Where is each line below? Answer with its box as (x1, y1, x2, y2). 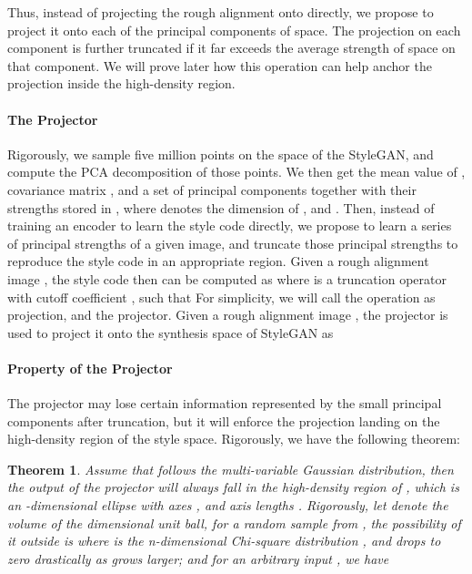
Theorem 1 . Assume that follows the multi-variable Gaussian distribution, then (7, 459, 454, 478)
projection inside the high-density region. (7, 74, 236, 93)
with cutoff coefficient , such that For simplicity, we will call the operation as (7, 287, 436, 306)
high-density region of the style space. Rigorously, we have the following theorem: (7, 429, 460, 448)
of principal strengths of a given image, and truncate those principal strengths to (7, 233, 458, 252)
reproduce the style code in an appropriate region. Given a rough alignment (7, 251, 429, 271)
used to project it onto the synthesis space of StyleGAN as (7, 323, 334, 342)
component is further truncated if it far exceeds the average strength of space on (7, 38, 456, 57)
